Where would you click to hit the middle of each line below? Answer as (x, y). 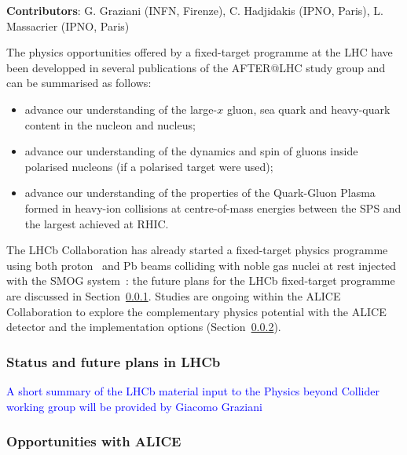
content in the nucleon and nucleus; (110, 124)
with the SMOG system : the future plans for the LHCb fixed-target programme (201, 280)
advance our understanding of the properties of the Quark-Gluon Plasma (200, 193)
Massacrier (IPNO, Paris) (68, 25)
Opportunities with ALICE (94, 441)
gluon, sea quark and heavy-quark (308, 109)
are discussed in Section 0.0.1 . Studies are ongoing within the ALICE (174, 295)
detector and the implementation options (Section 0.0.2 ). (144, 327)
